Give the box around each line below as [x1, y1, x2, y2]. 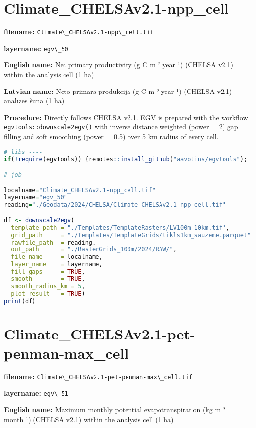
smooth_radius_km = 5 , [11, 282, 85, 290]
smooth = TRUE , [11, 275, 85, 282]
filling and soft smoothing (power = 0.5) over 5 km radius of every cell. [4, 131, 219, 142]
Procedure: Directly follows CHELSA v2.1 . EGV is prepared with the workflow [4, 112, 248, 122]
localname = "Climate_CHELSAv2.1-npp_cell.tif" [4, 186, 156, 194]
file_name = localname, [11, 253, 103, 261]
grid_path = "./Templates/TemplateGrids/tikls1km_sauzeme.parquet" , [11, 231, 255, 239]
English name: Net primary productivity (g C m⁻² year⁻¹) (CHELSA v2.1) [4, 60, 233, 70]
